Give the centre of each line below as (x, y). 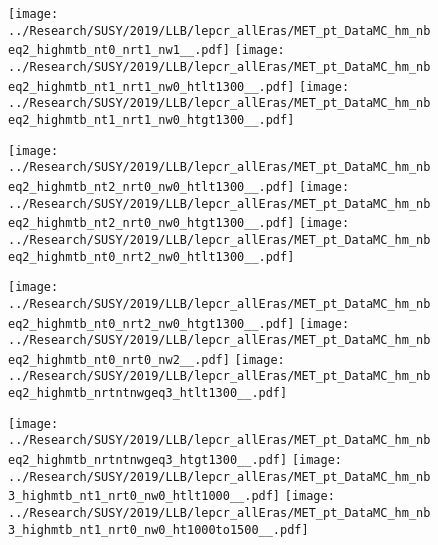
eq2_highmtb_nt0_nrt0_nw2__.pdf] (119, 359)
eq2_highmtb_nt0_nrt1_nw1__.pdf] (119, 50)
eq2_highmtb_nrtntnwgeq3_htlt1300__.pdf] (148, 393)
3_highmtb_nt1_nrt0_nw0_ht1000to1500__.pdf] (158, 529)
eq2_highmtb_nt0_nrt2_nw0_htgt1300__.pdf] (151, 323)
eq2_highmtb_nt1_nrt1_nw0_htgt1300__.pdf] (151, 119)
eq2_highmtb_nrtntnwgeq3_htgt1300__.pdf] (148, 460)
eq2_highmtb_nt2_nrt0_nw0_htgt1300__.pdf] (151, 223)
